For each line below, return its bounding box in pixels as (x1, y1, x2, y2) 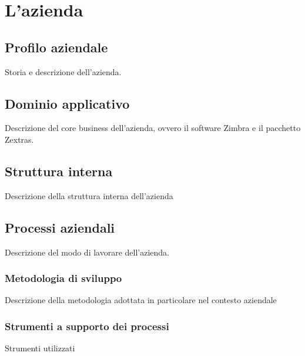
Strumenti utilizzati (5, 342, 75, 354)
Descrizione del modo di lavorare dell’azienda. (5, 246, 169, 258)
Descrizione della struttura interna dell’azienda (5, 189, 173, 201)
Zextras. (5, 133, 34, 145)
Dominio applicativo (5, 94, 130, 112)
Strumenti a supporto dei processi (5, 318, 169, 333)
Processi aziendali (5, 218, 115, 236)
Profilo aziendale (5, 38, 108, 56)
